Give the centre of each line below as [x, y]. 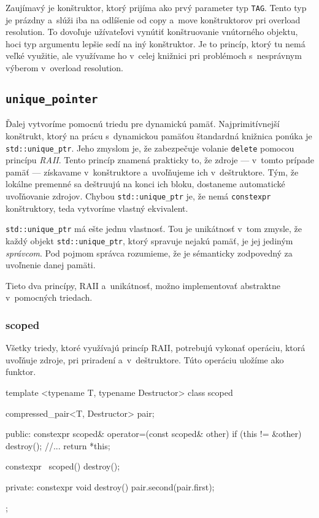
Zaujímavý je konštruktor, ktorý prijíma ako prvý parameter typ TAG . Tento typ [156, 7]
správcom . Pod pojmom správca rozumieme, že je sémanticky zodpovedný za [149, 253]
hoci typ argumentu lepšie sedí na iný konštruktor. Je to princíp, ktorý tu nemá [156, 43]
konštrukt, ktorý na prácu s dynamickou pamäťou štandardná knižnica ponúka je [159, 136]
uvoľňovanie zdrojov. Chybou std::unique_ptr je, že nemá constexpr [138, 196]
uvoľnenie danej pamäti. [51, 265]
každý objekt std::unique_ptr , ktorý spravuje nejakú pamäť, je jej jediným [149, 240]
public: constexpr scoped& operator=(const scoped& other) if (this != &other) [154, 434]
